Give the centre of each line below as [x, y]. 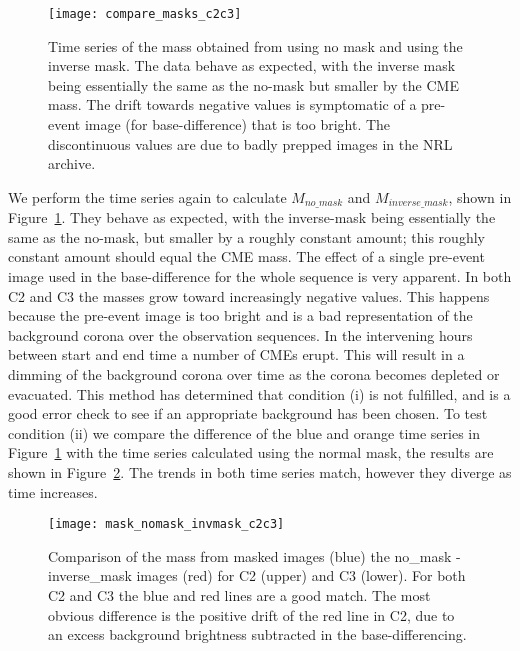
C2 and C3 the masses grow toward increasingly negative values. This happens [249, 295]
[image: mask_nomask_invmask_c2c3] [166, 524]
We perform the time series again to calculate [147, 196]
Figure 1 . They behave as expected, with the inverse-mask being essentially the [252, 217]
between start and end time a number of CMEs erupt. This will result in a [236, 354]
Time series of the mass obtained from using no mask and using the [255, 45]
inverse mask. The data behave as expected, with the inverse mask [252, 65]
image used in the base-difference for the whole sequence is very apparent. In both [260, 276]
